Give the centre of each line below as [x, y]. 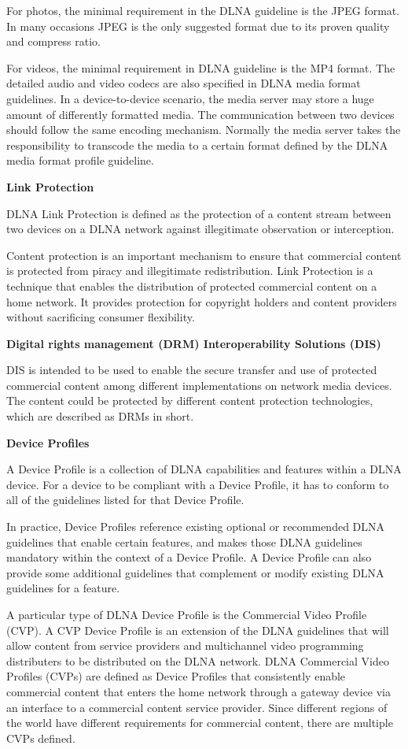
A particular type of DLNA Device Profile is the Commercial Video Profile [187, 614]
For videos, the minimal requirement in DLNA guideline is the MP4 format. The [201, 67]
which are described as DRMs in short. [100, 416]
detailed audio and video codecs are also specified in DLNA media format [184, 83]
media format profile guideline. [80, 160]
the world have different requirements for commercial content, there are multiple [200, 723]
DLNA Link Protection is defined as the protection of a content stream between [199, 213]
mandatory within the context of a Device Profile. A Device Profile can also [189, 557]
